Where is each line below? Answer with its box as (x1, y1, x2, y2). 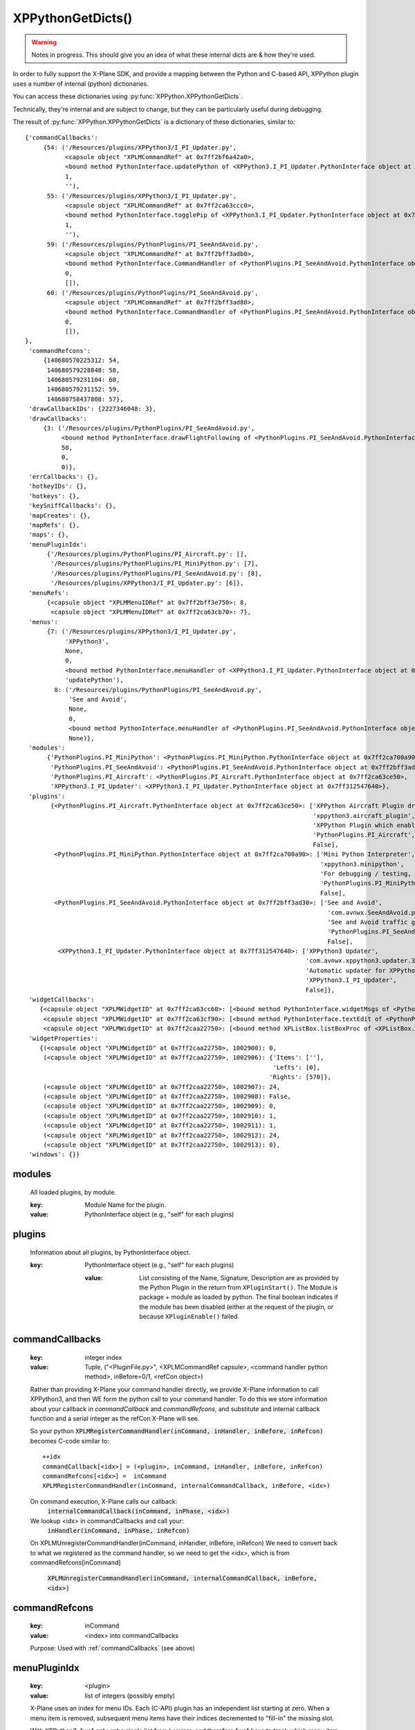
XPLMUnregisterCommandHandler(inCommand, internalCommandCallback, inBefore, (47, 1574, 317, 1583)
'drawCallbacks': (28, 415, 88, 422)
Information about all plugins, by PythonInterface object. (30, 1248, 191, 1256)
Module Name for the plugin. (84, 1201, 167, 1209)
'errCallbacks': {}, (28, 473, 98, 480)
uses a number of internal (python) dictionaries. (12, 80, 149, 88)
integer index (84, 1353, 122, 1361)
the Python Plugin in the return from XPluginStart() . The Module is (139, 1284, 338, 1292)
